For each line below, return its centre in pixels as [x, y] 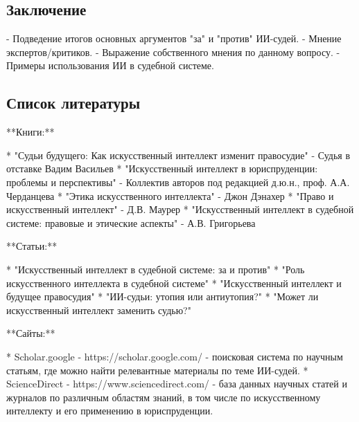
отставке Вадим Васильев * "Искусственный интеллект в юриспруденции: [162, 168]
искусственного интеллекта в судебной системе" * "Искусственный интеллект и [174, 283]
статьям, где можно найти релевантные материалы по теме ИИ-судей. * [157, 370]
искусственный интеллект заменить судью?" [99, 310]
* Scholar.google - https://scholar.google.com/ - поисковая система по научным [175, 356]
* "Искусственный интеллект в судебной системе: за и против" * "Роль [156, 269]
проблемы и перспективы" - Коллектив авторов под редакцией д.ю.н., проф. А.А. [178, 182]
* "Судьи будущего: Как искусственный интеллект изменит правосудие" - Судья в [178, 155]
